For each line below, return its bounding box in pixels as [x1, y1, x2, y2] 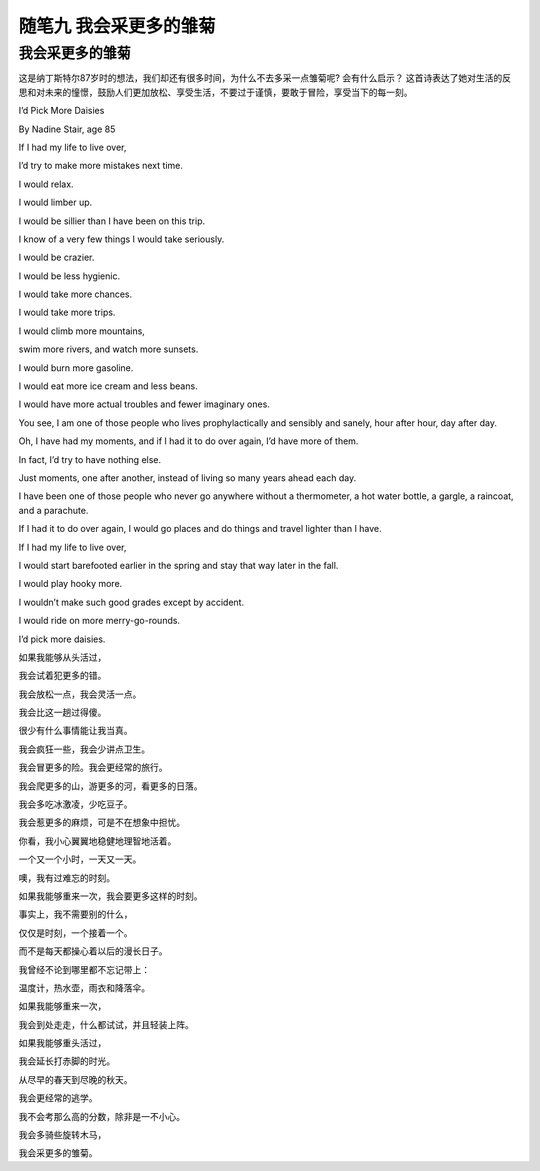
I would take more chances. [18, 288, 133, 300]
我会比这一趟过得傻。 [18, 706, 107, 719]
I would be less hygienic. [18, 270, 120, 282]
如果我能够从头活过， [18, 651, 107, 663]
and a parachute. [18, 504, 89, 516]
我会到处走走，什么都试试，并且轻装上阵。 [18, 1018, 194, 1030]
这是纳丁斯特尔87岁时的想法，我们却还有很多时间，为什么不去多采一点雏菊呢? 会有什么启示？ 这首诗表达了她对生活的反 [18, 72, 512, 84]
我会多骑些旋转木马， [18, 1129, 107, 1141]
